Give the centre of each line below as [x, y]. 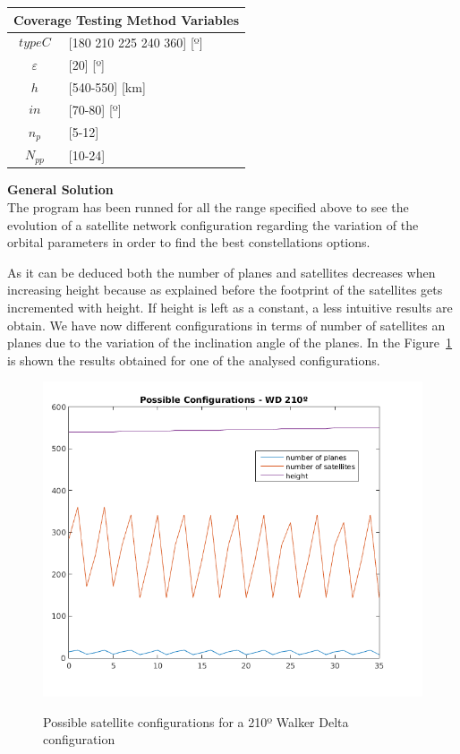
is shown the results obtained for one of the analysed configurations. [194, 360]
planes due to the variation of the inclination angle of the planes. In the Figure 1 [230, 343]
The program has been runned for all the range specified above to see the [208, 206]
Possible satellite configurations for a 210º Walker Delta [196, 721]
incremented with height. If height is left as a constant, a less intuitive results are [230, 307]
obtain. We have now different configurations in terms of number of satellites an [226, 325]
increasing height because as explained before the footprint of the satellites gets [225, 290]
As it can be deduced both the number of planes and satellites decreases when [221, 272]
